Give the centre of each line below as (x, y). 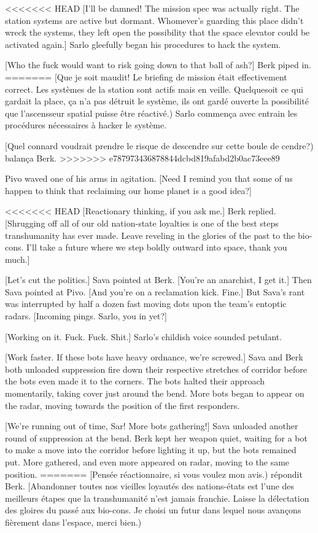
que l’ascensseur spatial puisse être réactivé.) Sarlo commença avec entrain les (151, 113)
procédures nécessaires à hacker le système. (86, 125)
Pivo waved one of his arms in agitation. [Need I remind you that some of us (149, 178)
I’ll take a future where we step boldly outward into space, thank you (157, 247)
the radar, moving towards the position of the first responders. (122, 405)
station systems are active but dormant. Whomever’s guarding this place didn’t (154, 20)
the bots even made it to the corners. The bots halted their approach (135, 381)
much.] (17, 259)
